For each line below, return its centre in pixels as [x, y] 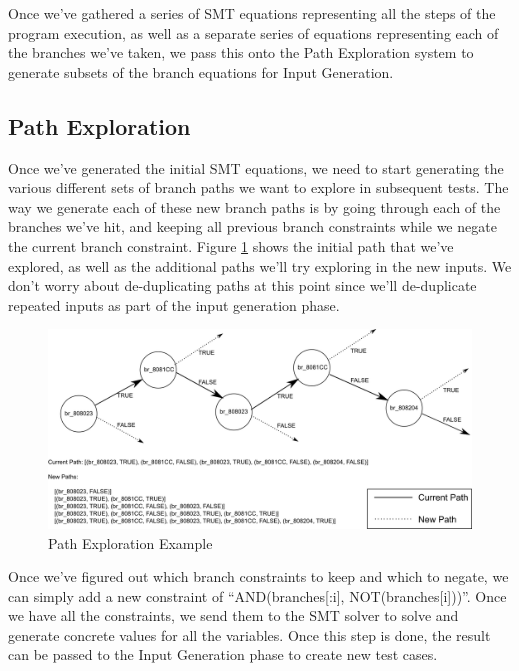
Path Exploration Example [130, 542]
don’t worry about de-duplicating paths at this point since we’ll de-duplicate [242, 285]
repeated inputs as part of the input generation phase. [174, 304]
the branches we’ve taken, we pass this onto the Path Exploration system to [241, 52]
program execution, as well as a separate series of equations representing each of [253, 32]
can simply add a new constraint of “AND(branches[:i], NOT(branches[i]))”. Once [257, 595]
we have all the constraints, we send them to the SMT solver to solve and [233, 615]
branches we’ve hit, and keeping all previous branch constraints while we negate [252, 226]
